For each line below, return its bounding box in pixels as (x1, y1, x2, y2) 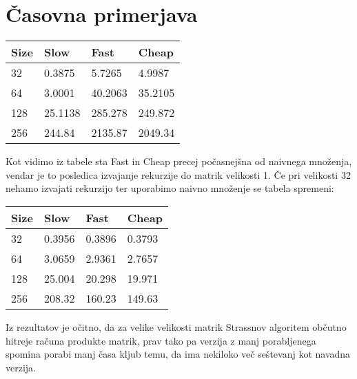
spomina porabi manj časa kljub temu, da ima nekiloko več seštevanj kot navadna (6, 347, 351, 361)
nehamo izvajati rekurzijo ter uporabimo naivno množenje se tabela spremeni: (6, 181, 334, 195)
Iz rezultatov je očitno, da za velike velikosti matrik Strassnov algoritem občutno (6, 319, 347, 334)
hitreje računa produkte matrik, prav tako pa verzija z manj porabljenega (6, 333, 316, 347)
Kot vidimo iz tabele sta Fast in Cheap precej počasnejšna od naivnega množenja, (6, 154, 352, 169)
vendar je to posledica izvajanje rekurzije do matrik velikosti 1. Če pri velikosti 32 (6, 167, 351, 182)
